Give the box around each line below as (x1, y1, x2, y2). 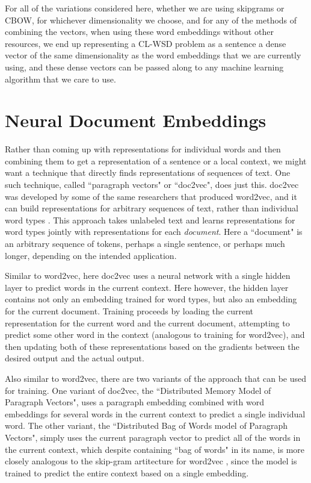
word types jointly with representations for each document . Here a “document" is (5, 225, 303, 238)
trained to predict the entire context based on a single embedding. (5, 466, 249, 479)
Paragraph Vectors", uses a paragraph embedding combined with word (5, 396, 264, 408)
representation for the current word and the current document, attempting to (5, 316, 290, 329)
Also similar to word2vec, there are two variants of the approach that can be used (5, 372, 307, 384)
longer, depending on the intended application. (5, 249, 177, 261)
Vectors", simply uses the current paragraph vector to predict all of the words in (5, 431, 301, 443)
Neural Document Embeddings (5, 108, 266, 132)
